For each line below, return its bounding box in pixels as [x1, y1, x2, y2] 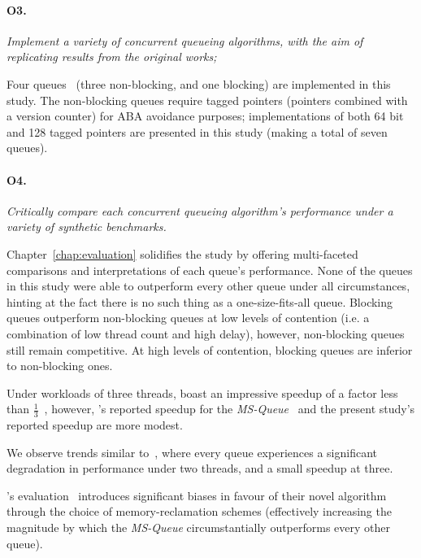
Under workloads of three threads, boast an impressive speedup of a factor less [7, 384, 398, 401]
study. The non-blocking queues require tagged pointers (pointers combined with [7, 91, 408, 108]
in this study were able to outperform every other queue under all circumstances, [7, 277, 410, 294]
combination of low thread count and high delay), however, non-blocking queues [7, 325, 405, 342]
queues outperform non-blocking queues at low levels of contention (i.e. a [7, 309, 370, 326]
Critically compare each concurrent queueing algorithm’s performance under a [7, 202, 393, 219]
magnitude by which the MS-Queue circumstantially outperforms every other [7, 519, 391, 536]
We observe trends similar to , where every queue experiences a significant [7, 443, 377, 460]
